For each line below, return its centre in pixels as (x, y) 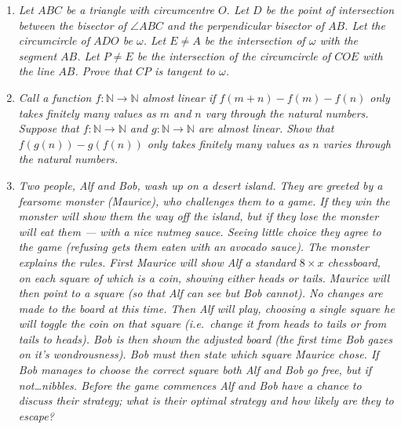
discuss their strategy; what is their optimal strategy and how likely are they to (206, 400)
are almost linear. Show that (266, 128)
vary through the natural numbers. (287, 113)
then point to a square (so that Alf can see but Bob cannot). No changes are (200, 293)
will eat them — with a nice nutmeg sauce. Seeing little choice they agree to (200, 231)
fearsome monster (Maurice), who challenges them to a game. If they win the (204, 200)
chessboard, (354, 262)
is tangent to (185, 71)
